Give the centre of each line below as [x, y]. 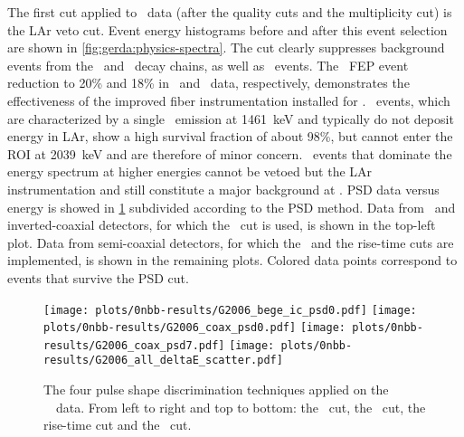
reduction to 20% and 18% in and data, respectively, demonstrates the [208, 83]
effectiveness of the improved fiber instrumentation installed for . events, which [229, 100]
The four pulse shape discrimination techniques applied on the [216, 389]
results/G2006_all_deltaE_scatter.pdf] [163, 361]
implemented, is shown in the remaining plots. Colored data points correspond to [232, 260]
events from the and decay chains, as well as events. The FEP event [208, 65]
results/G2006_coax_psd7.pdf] [134, 345]
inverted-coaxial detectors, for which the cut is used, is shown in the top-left [222, 225]
